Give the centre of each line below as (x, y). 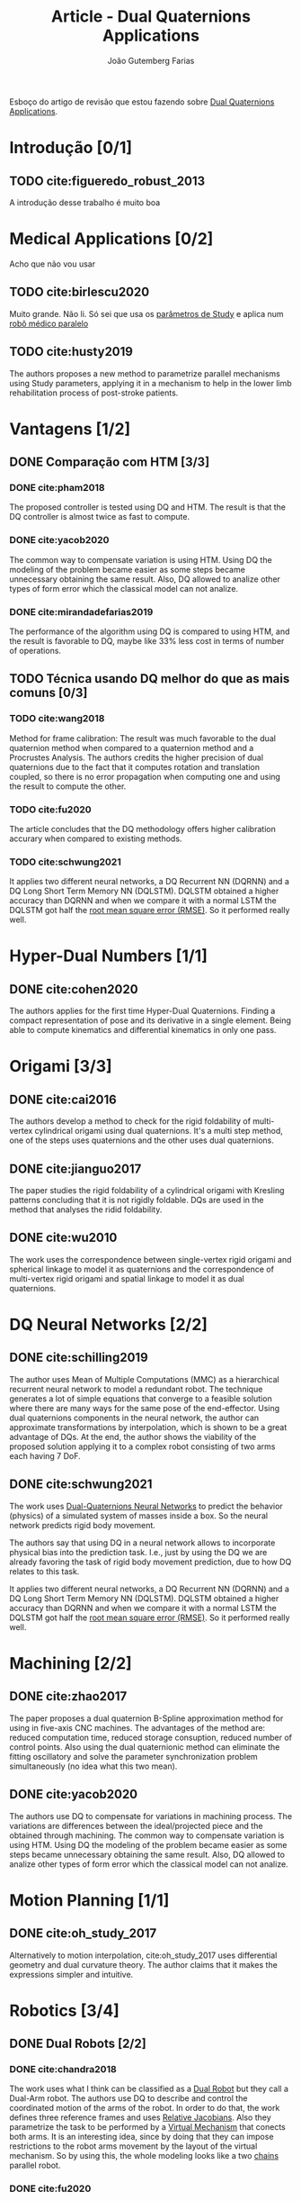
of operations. (35, 650)
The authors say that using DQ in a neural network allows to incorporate (142, 1543)
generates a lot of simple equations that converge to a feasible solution (141, 1399)
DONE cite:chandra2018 (63, 2069)
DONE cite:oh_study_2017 (83, 1934)
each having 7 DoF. (45, 1455)
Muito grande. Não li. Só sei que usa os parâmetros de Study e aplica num (147, 313)
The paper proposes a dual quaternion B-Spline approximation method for (146, 1718)
